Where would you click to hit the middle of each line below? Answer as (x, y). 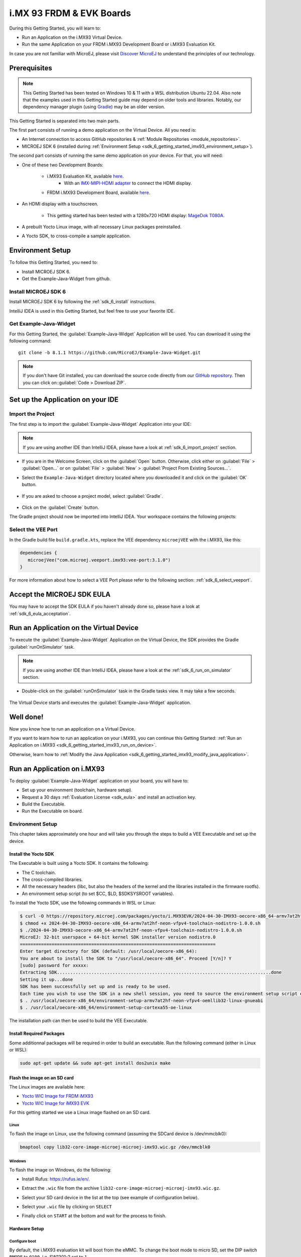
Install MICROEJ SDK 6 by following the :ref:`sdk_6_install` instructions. (83, 302)
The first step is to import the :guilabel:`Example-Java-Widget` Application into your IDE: (100, 424)
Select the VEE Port (33, 529)
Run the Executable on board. (52, 811)
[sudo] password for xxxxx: (54, 965)
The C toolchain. (39, 872)
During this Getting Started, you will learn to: (55, 28)
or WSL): (18, 1050)
